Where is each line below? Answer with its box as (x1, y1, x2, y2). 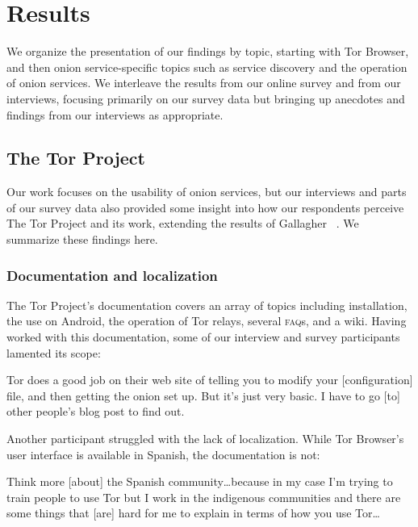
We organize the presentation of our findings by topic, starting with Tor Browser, (6, 43, 409, 60)
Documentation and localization (6, 265, 218, 285)
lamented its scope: (6, 344, 101, 361)
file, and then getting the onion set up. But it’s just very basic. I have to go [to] (6, 387, 400, 404)
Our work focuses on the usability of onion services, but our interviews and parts (6, 183, 407, 200)
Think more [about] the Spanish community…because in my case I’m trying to (6, 473, 393, 490)
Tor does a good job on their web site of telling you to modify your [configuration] (6, 371, 413, 388)
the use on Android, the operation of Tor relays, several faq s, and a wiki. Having (6, 312, 407, 329)
